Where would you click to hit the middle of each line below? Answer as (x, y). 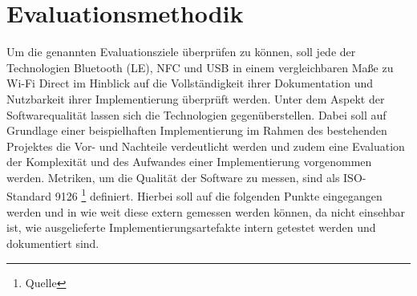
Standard (29, 196)
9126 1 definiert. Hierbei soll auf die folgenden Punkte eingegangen (219, 195)
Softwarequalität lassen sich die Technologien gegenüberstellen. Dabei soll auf (196, 114)
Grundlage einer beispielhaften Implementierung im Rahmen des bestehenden (197, 130)
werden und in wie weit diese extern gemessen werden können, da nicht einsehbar (206, 211)
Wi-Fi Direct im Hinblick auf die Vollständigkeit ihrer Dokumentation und (190, 83)
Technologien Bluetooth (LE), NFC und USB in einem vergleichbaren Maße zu (200, 67)
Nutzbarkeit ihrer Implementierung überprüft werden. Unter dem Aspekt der (196, 98)
